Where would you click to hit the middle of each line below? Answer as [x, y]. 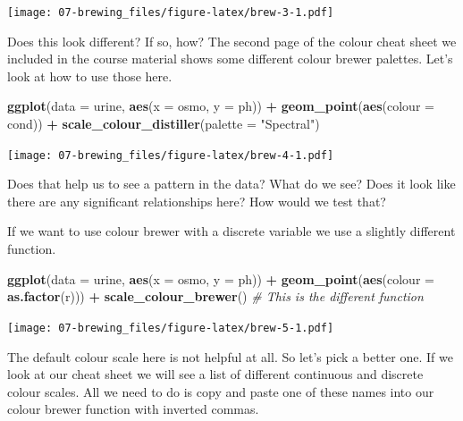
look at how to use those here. [90, 76]
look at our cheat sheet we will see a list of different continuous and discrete [215, 374]
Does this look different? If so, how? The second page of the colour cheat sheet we [232, 41]
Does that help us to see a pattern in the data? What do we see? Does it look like [231, 184]
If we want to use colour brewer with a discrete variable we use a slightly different [231, 231]
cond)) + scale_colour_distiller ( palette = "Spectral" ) [164, 124]
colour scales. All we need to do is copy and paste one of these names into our [221, 391]
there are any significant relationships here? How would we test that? [197, 201]
